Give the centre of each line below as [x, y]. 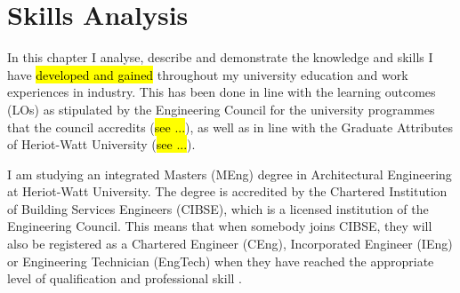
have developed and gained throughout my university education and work [208, 74]
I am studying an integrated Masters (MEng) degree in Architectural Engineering [230, 174]
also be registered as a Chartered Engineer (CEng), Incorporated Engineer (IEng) [230, 244]
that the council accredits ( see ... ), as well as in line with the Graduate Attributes [230, 127]
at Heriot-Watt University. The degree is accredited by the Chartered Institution [227, 191]
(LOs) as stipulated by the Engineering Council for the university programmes [221, 109]
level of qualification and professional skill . [125, 278]
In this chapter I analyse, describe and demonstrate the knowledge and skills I [220, 57]
